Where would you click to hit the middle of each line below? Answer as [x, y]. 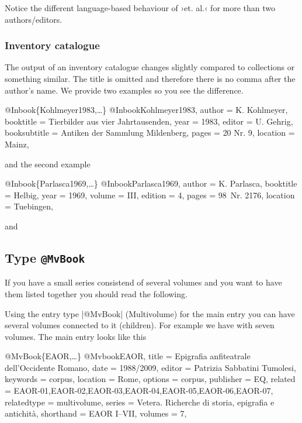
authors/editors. [34, 19]
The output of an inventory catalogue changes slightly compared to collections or [150, 67]
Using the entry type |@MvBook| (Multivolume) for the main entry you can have [150, 313]
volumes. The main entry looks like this [76, 336]
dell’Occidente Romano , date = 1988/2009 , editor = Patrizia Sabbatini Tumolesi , [150, 367]
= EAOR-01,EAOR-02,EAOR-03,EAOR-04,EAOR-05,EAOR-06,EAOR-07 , [139, 391]
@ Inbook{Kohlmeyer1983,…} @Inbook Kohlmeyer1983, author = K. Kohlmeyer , [146, 110]
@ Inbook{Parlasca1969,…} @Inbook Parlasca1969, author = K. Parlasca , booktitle [151, 183]
